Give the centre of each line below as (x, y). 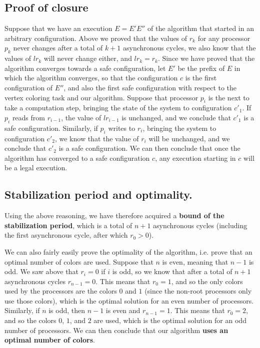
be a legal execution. (36, 168)
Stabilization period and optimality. (98, 194)
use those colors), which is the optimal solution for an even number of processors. (129, 300)
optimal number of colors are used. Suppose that (79, 261)
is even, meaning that (195, 261)
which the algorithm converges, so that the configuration (91, 78)
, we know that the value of (97, 138)
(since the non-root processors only (198, 291)
